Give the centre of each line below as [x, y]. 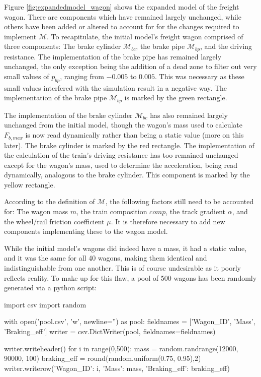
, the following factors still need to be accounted [180, 201]
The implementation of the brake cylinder [68, 115]
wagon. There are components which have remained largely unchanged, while [123, 16]
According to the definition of [50, 201]
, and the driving [226, 46]
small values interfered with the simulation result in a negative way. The [115, 87]
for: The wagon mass [36, 211]
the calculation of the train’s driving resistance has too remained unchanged [121, 155]
